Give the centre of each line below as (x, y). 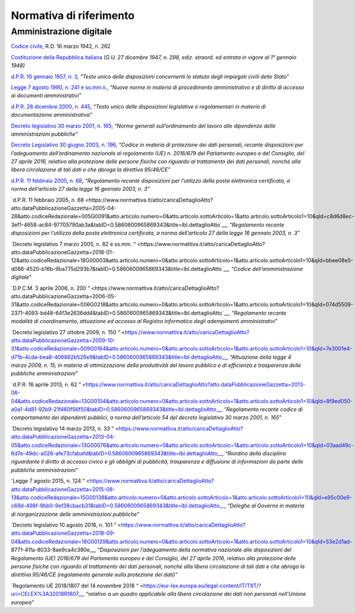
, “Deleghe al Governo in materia (264, 506)
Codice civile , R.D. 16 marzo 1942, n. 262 (61, 46)
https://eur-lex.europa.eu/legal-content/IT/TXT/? (202, 585)
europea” (22, 602)
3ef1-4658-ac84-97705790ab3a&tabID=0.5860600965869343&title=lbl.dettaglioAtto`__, (120, 225)
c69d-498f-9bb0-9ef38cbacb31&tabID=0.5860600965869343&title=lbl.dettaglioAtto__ (118, 506)
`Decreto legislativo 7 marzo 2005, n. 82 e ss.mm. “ (73, 244)
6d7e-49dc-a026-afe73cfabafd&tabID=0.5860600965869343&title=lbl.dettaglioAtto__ (117, 453)
